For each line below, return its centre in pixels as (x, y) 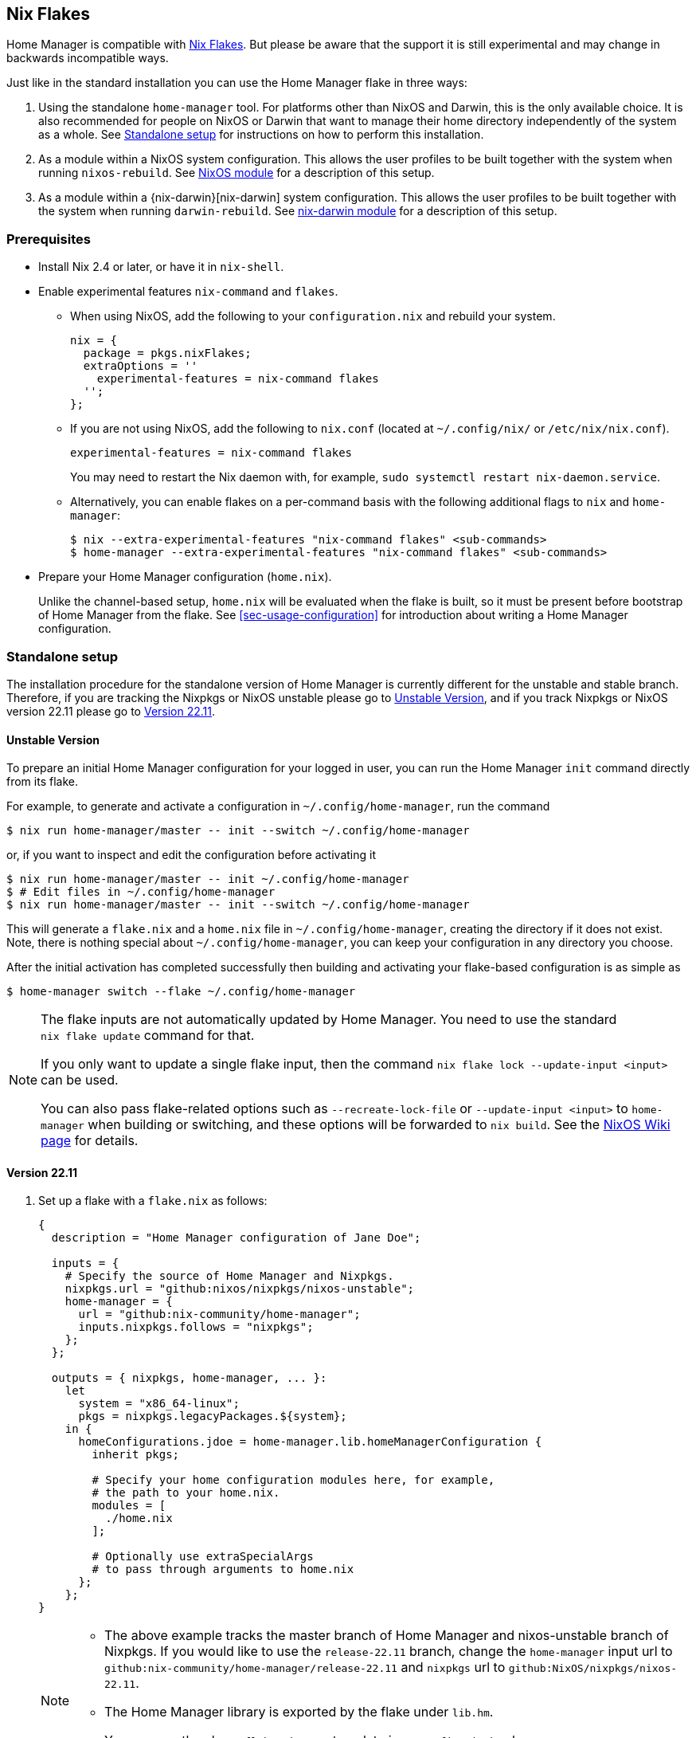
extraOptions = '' (141, 366)
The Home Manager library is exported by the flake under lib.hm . (299, 1712)
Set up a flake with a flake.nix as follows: (153, 1201)
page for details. (90, 1141)
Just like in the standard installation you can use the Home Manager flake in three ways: (237, 83)
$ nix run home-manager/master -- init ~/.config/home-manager (208, 879)
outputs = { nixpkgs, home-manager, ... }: (189, 1378)
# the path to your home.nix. (186, 1493)
